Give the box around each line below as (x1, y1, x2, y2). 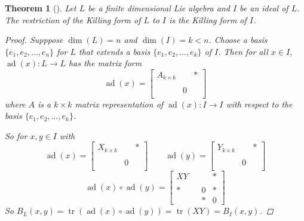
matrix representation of (75, 97, 164, 110)
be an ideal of (239, 2, 288, 14)
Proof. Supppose (5, 33, 63, 46)
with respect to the (226, 97, 293, 110)
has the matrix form (69, 57, 142, 69)
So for (5, 129, 27, 142)
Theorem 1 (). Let (5, 2, 76, 14)
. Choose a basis (208, 33, 268, 46)
